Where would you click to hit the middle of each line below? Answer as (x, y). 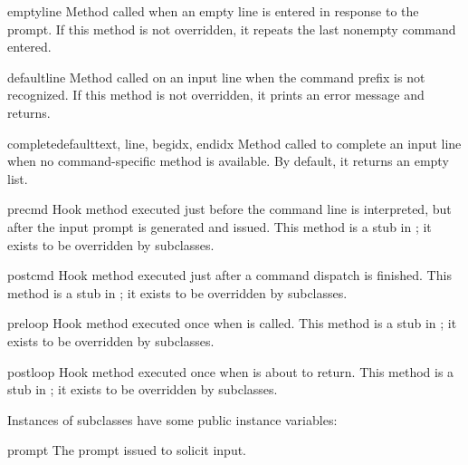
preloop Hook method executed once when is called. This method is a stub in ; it (232, 323)
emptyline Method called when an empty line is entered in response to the (213, 11)
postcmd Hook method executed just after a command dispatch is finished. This (229, 275)
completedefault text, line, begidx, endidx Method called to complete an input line (234, 143)
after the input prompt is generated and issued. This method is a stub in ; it (220, 226)
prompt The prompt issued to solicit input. (127, 450)
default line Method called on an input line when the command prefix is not (216, 77)
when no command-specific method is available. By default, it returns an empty (228, 161)
